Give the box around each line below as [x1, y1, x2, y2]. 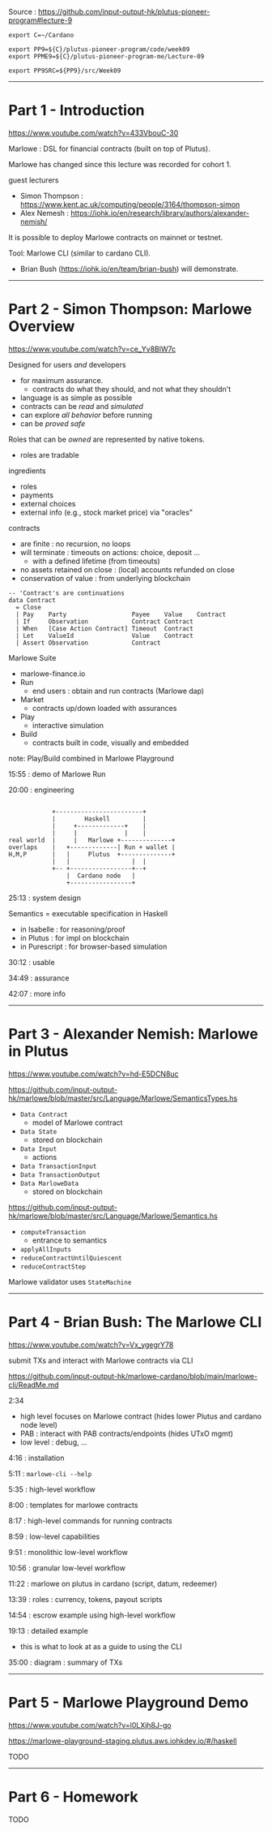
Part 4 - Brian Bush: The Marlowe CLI [8, 1313, 262, 1331]
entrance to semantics [32, 1235, 108, 1245]
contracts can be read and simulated [19, 401, 144, 411]
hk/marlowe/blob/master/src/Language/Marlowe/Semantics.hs [8, 1211, 219, 1221]
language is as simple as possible [19, 393, 133, 403]
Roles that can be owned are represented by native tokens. [8, 434, 205, 444]
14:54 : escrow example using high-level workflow [8, 1610, 176, 1620]
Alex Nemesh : [19, 208, 70, 218]
